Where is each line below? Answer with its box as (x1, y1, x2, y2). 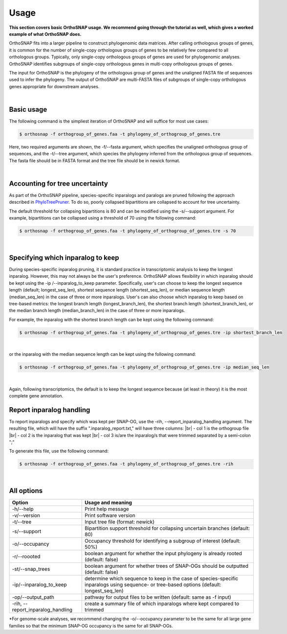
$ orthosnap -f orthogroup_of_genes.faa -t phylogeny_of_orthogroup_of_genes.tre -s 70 (19, 228, 236, 234)
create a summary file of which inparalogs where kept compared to (85, 600, 240, 607)
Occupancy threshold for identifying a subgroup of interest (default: (85, 537, 241, 544)
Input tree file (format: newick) (85, 518, 155, 525)
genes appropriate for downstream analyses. (9, 83, 100, 89)
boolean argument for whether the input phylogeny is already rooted (85, 550, 242, 557)
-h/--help (12, 506, 34, 512)
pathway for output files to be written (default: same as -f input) (85, 594, 232, 601)
